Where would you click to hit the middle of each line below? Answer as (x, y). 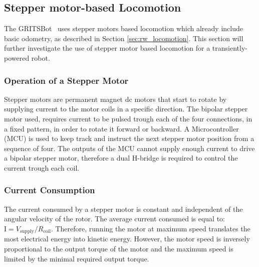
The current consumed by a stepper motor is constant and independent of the (123, 209)
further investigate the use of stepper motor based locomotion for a (107, 48)
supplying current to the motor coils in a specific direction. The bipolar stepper (126, 109)
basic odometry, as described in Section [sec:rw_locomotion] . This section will (124, 38)
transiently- (230, 48)
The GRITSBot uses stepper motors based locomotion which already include (123, 28)
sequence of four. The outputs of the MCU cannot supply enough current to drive (129, 148)
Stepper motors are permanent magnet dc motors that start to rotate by (115, 99)
